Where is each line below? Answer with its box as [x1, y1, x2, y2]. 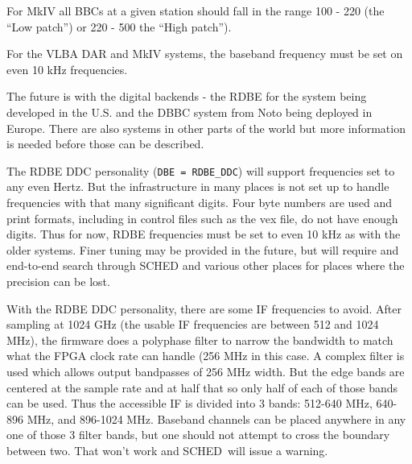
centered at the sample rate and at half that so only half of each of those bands [6, 379, 398, 396]
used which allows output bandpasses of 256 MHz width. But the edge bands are [6, 362, 405, 379]
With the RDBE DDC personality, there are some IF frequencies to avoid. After [6, 300, 402, 317]
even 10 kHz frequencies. [6, 60, 128, 77]
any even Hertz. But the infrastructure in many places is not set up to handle [6, 178, 389, 195]
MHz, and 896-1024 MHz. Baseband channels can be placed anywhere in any [27, 410, 406, 427]
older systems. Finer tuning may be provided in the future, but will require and [6, 241, 399, 258]
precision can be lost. [6, 272, 110, 289]
